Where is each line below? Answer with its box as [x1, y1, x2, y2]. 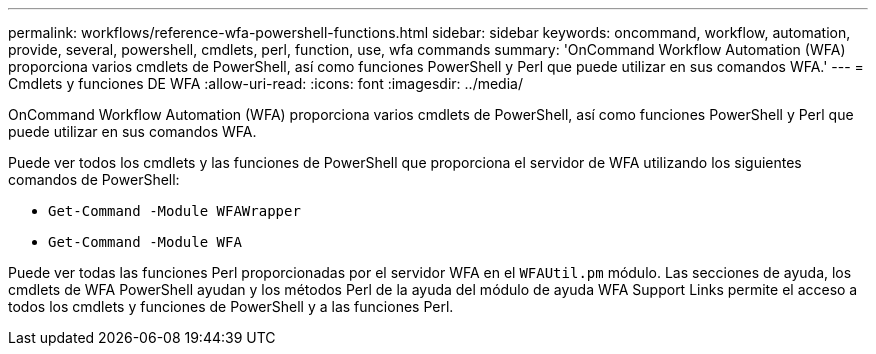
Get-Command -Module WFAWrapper [48, 203, 301, 219]
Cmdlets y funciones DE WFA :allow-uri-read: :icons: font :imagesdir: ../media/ [8, 75, 523, 92]
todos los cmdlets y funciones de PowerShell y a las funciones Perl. [8, 298, 454, 315]
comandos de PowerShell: [8, 171, 180, 188]
